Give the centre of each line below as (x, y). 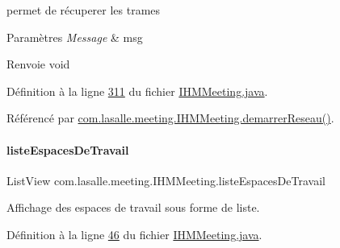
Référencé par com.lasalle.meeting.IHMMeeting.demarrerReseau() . (170, 118)
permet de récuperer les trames (84, 10)
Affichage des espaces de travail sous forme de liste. (133, 207)
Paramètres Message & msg (75, 37)
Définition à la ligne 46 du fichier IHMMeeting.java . (134, 234)
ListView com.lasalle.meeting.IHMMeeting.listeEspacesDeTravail (166, 180)
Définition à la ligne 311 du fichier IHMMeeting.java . (137, 91)
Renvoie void (38, 64)
